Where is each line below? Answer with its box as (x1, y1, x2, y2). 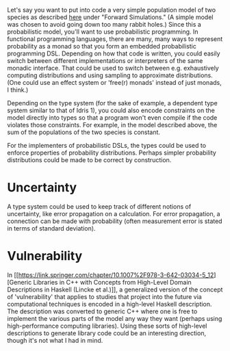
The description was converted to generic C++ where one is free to (7, 307, 198, 315)
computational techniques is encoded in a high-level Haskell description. (7, 300, 212, 308)
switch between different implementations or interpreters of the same (7, 57, 203, 64)
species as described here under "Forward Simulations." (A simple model (7, 13, 214, 21)
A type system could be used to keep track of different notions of (7, 202, 192, 211)
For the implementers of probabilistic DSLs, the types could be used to (7, 142, 207, 149)
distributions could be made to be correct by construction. (7, 156, 172, 164)
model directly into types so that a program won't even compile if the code (7, 114, 218, 122)
